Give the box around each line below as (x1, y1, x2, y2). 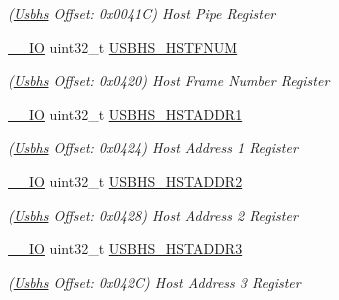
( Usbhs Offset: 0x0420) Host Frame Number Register (8, 70, 330, 91)
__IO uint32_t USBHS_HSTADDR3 (8, 238, 243, 259)
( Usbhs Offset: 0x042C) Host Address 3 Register (8, 271, 301, 292)
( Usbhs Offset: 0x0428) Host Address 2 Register (8, 204, 298, 225)
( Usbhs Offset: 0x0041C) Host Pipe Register (8, 3, 276, 23)
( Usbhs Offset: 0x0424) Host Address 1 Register (8, 137, 298, 158)
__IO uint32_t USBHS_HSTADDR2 (8, 170, 243, 191)
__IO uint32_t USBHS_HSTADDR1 (8, 103, 243, 124)
